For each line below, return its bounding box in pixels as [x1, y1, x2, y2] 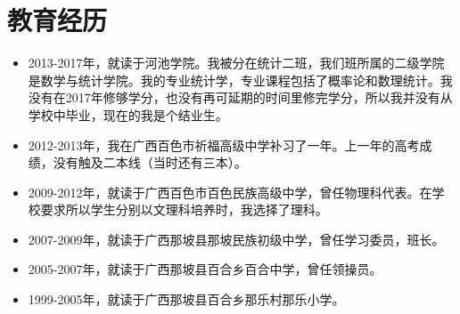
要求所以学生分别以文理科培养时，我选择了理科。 [40, 200, 328, 219]
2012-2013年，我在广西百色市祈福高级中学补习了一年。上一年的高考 [28, 135, 420, 154]
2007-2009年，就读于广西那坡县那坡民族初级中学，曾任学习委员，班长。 [28, 229, 445, 248]
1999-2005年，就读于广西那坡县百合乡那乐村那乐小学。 [28, 290, 345, 309]
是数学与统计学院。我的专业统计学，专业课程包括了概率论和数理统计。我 [28, 70, 453, 89]
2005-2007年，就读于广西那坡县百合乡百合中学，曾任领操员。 [28, 260, 382, 278]
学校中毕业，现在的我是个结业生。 [28, 105, 228, 124]
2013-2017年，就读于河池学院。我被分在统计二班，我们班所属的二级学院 [28, 53, 445, 72]
